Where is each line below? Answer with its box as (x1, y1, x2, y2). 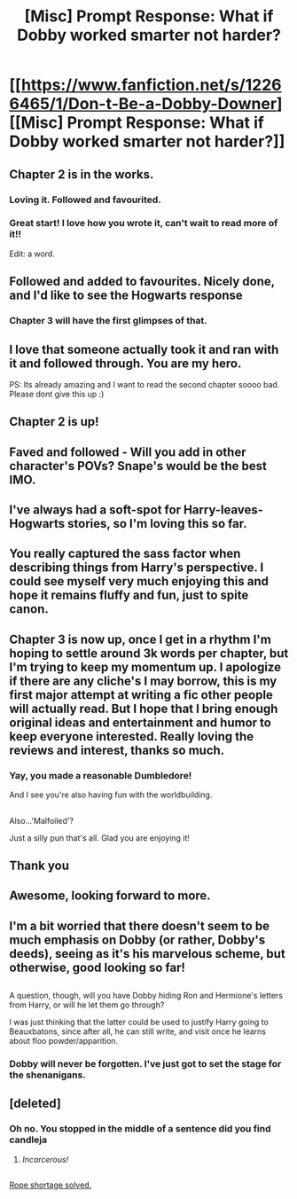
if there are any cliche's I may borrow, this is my (9, 673, 277, 688)
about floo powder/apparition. (9, 1036, 118, 1046)
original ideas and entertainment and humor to (9, 715, 272, 730)
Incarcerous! (21, 1154, 69, 1164)
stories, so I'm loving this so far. (67, 516, 247, 531)
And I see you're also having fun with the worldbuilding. (9, 789, 213, 800)
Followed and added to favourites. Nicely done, (9, 274, 275, 289)
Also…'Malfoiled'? (9, 815, 74, 826)
